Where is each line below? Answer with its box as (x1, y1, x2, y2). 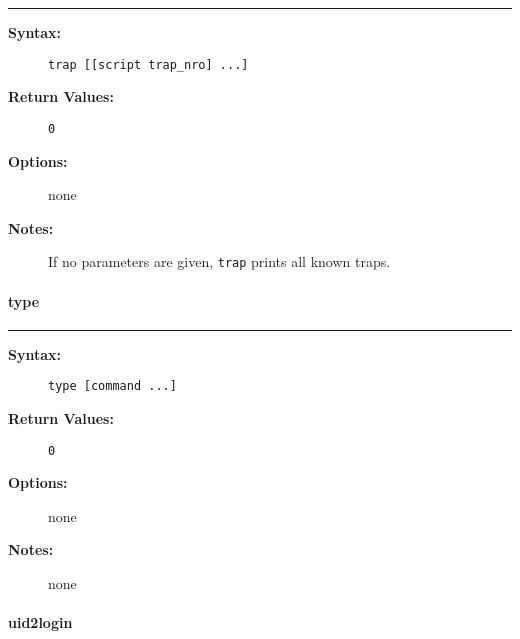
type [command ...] (48, 379, 177, 394)
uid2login (8, 612, 73, 633)
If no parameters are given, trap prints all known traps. (48, 251, 391, 272)
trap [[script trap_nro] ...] (48, 57, 249, 72)
